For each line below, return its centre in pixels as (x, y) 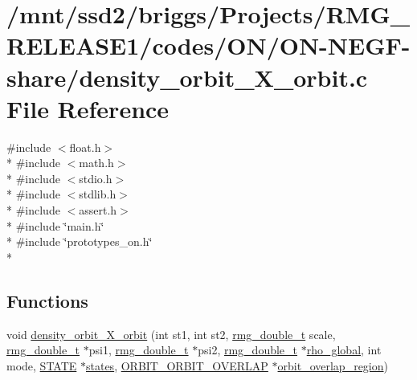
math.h (96, 163)
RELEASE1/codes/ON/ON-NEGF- (208, 45)
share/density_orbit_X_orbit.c (187, 77)
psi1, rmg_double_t (139, 350)
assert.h (98, 210)
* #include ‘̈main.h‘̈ (55, 225)
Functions (47, 300)
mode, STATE (42, 365)
